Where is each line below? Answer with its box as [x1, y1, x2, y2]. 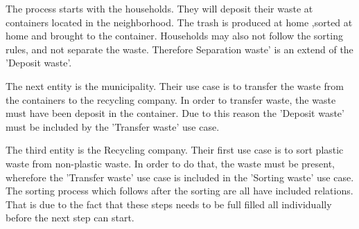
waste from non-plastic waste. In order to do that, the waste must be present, [6, 156, 335, 170]
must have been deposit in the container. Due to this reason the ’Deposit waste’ [6, 106, 344, 120]
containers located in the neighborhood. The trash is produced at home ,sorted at [6, 15, 353, 29]
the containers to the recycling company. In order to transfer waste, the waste [6, 92, 336, 107]
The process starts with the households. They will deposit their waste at [6, 1, 313, 15]
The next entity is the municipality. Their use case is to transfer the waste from [6, 78, 344, 93]
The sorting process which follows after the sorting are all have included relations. [6, 183, 353, 198]
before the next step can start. [6, 210, 134, 225]
